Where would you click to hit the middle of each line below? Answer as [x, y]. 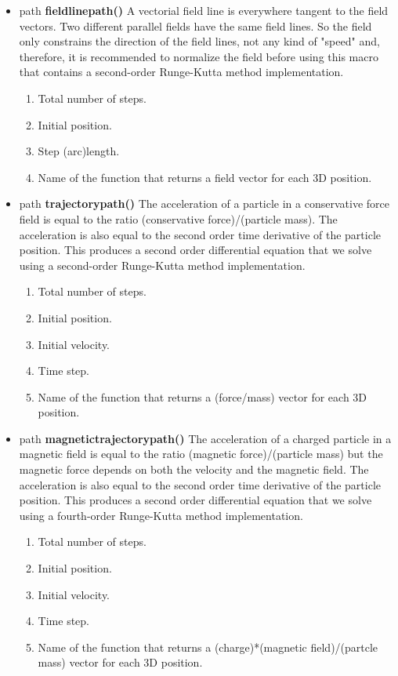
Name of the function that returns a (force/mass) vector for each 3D [203, 396]
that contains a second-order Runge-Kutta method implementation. [181, 72]
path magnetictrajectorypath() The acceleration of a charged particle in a [205, 438]
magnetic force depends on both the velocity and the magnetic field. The [194, 469]
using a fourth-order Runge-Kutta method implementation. [161, 515]
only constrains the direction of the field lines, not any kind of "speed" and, [199, 41]
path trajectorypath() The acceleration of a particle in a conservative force [204, 204]
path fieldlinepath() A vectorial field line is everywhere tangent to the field [204, 10]
